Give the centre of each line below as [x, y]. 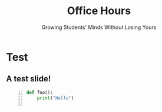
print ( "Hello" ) [55, 98]
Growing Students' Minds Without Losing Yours [99, 27]
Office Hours [99, 11]
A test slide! [29, 79]
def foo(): [39, 93]
